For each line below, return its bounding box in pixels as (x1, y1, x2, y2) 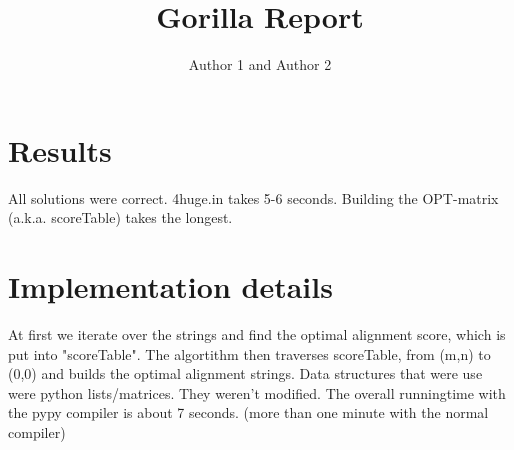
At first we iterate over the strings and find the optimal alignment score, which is (8, 323, 506, 344)
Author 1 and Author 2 (188, 54, 332, 75)
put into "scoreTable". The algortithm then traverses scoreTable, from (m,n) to (8, 343, 491, 364)
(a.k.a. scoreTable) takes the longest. (8, 207, 233, 228)
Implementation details (8, 266, 333, 307)
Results (8, 129, 112, 170)
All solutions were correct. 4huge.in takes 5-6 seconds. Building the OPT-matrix (8, 187, 499, 208)
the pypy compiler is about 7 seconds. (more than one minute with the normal (8, 402, 489, 423)
